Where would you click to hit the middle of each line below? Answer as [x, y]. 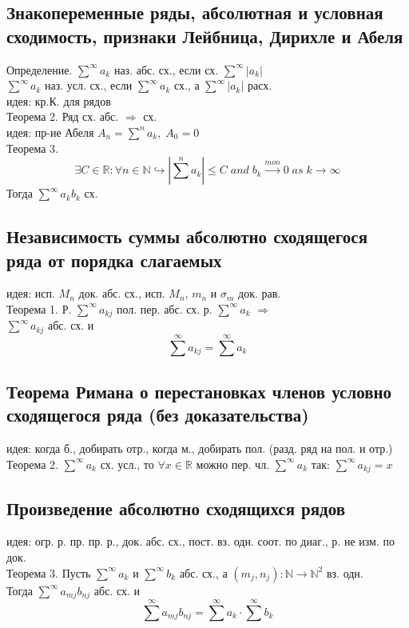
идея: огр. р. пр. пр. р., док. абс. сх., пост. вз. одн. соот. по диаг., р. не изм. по [201, 541]
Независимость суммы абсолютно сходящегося [187, 236]
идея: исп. [31, 293]
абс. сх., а [203, 572]
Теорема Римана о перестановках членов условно [199, 392]
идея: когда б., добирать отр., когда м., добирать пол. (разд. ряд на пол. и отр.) [200, 448]
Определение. [40, 69]
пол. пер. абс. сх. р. [165, 308]
